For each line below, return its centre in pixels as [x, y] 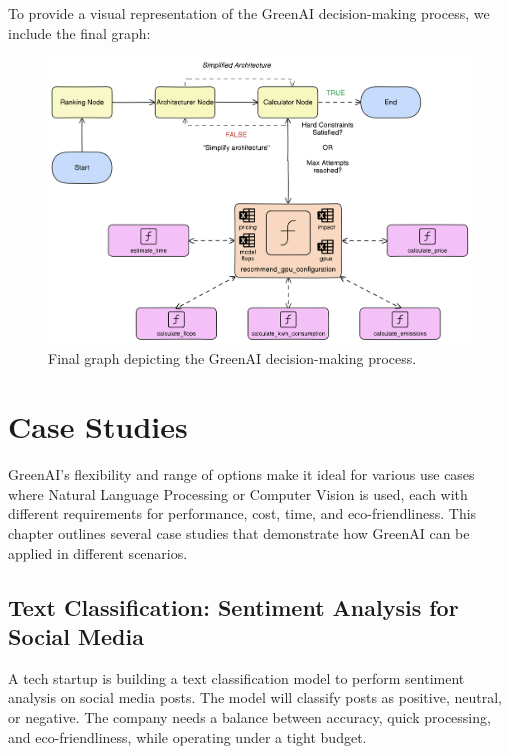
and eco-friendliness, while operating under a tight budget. [187, 736]
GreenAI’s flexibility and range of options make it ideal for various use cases [241, 474]
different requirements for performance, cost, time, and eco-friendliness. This [242, 513]
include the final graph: [79, 32]
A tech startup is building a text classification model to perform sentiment [236, 677]
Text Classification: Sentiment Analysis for [233, 606]
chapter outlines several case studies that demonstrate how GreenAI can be [239, 533]
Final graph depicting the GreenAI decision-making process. [232, 357]
